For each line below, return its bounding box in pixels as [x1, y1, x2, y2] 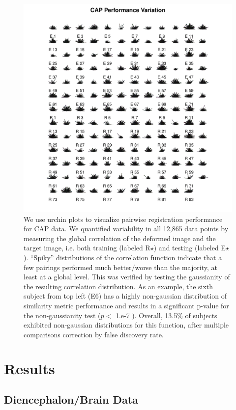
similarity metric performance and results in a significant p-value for [24, 300, 229, 310]
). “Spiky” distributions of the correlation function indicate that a [24, 252, 222, 262]
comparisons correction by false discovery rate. [24, 329, 164, 339]
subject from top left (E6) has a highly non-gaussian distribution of [24, 291, 227, 301]
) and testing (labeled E [153, 243, 226, 253]
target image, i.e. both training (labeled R [24, 243, 150, 253]
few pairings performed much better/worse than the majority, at [24, 262, 217, 272]
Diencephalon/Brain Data [4, 392, 138, 407]
